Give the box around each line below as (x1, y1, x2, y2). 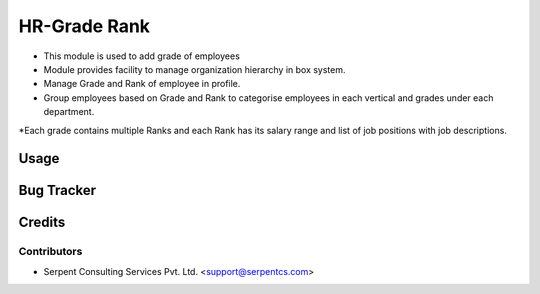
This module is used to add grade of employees (43, 50, 240, 62)
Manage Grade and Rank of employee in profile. (43, 78, 241, 90)
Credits (18, 214, 66, 231)
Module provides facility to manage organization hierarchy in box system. (43, 63, 346, 75)
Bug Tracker (18, 182, 97, 199)
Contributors (18, 245, 83, 259)
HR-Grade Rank (18, 15, 150, 37)
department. (43, 106, 95, 118)
